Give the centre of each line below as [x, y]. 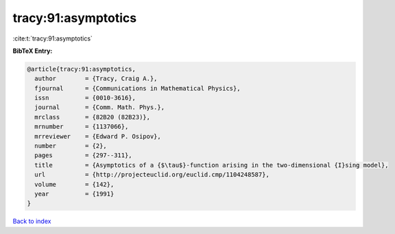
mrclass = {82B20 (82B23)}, [93, 117]
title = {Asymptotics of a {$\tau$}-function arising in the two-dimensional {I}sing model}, [212, 165]
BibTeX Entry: [33, 51]
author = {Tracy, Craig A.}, [96, 79]
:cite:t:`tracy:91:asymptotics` [52, 38]
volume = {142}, [74, 184]
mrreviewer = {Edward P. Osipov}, [98, 136]
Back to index [32, 221]
